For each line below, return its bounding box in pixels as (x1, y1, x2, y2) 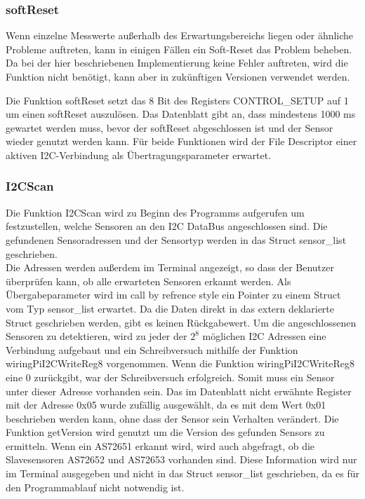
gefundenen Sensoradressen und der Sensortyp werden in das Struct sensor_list (6, 232, 347, 247)
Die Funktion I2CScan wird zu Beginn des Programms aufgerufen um (6, 205, 305, 219)
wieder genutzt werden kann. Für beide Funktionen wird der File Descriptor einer (6, 134, 357, 149)
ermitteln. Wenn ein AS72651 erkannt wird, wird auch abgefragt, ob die (6, 438, 315, 453)
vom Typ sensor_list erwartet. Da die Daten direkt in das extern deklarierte (6, 301, 335, 315)
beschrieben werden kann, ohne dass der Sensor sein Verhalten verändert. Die (6, 411, 339, 425)
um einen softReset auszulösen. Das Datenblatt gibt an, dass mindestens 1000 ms (6, 107, 356, 121)
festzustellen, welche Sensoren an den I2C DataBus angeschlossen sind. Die (6, 219, 328, 233)
